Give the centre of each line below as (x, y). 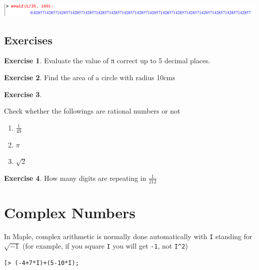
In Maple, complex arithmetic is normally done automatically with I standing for (128, 236)
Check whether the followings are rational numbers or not (92, 111)
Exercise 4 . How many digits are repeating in (75, 178)
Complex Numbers (70, 212)
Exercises (28, 40)
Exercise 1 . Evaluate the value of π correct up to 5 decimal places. (107, 61)
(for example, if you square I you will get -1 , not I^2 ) (105, 246)
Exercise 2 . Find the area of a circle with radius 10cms (90, 77)
